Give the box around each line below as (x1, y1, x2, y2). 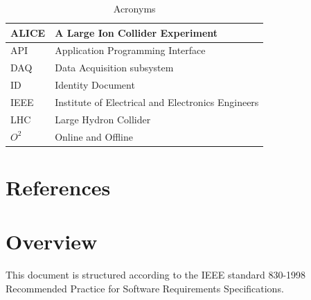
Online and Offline (55, 129, 133, 143)
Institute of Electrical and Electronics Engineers (55, 94, 259, 109)
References (6, 173, 111, 201)
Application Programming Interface (55, 43, 206, 58)
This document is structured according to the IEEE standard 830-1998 (6, 267, 306, 282)
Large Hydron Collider (55, 112, 151, 126)
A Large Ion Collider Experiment (55, 25, 218, 39)
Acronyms (113, 1, 156, 15)
